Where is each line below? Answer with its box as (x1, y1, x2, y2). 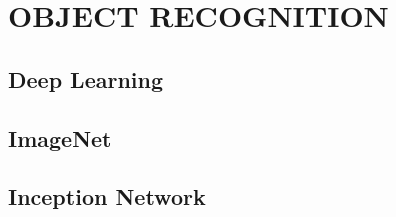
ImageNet (8, 122, 112, 153)
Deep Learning (8, 63, 164, 94)
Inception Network (8, 181, 206, 212)
